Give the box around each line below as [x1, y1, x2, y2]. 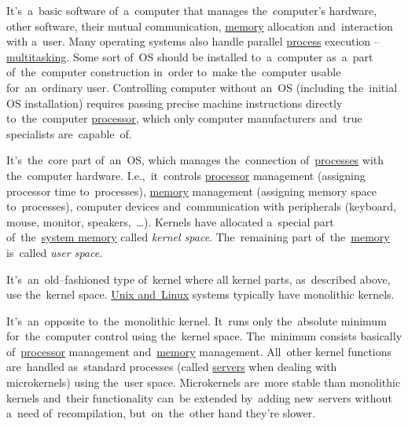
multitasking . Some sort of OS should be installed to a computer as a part [6, 48, 373, 64]
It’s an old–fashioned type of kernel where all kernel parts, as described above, [6, 270, 391, 287]
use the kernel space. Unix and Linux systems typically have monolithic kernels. [6, 286, 395, 303]
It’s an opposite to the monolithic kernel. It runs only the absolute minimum [6, 312, 387, 329]
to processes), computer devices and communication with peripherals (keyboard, [6, 198, 397, 215]
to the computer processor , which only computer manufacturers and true [6, 110, 362, 127]
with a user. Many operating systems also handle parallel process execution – [6, 33, 380, 50]
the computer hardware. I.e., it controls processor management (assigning [6, 167, 366, 183]
